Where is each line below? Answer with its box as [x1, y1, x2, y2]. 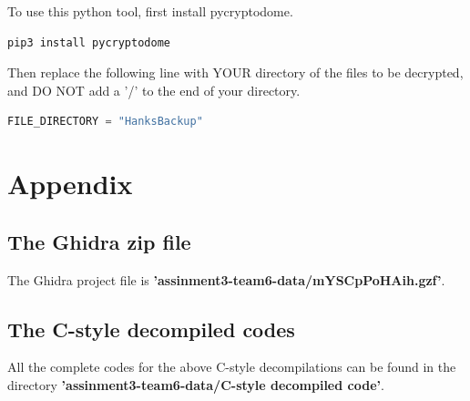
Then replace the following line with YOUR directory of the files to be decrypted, [7, 63, 464, 82]
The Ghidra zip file [7, 227, 191, 255]
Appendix [7, 165, 133, 202]
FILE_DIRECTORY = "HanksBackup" [7, 115, 203, 129]
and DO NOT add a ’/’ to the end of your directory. [7, 80, 301, 99]
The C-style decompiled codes [7, 314, 295, 343]
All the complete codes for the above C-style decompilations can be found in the [7, 357, 456, 376]
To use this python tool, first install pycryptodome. [7, 2, 293, 20]
